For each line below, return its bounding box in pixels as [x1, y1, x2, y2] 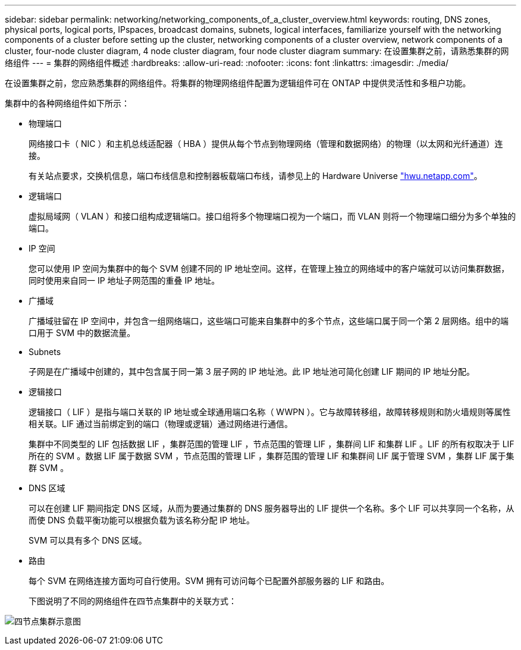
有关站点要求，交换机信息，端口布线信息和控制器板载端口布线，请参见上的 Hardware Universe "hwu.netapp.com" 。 [29, 171, 482, 181]
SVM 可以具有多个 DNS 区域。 [29, 535, 147, 545]
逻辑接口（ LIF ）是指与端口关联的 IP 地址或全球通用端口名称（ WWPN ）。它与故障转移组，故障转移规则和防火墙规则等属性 [29, 407, 511, 417]
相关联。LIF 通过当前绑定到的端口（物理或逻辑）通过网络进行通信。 [29, 419, 293, 429]
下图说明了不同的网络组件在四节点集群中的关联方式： [29, 596, 237, 606]
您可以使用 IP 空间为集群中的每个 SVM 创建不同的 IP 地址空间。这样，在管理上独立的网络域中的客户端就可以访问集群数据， [29, 263, 510, 274]
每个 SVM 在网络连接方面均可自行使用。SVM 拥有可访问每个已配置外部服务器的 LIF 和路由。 [29, 576, 390, 586]
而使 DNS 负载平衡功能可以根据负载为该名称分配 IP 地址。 [29, 515, 255, 525]
